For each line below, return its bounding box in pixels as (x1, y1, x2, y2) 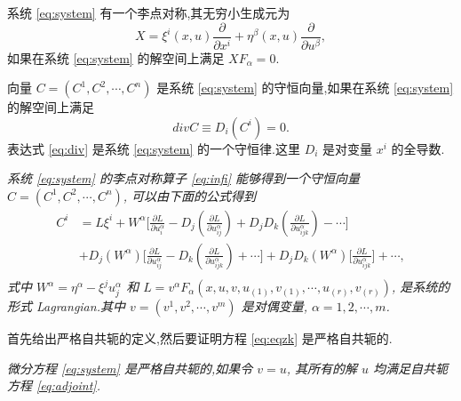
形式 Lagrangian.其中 (7, 297, 125, 316)
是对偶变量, (241, 297, 307, 316)
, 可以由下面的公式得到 (123, 186, 257, 205)
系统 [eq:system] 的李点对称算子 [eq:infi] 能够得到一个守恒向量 (7, 169, 361, 188)
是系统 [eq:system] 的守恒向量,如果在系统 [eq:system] (156, 78, 454, 97)
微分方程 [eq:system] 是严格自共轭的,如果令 (7, 358, 253, 377)
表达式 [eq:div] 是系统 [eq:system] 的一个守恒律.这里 (7, 139, 300, 157)
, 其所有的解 (286, 358, 357, 377)
